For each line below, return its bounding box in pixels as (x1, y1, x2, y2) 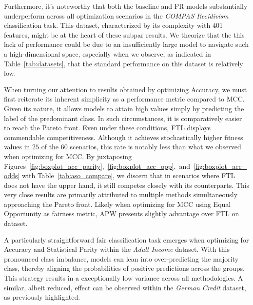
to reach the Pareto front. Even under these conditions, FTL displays (4, 122, 211, 133)
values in (4, 142, 30, 152)
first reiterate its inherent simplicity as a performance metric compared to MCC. (4, 94, 245, 104)
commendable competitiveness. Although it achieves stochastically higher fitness (4, 132, 243, 142)
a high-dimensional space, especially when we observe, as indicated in (4, 48, 211, 59)
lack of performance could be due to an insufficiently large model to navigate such (4, 39, 249, 49)
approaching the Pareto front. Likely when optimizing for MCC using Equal (4, 199, 231, 209)
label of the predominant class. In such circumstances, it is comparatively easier (4, 113, 242, 123)
